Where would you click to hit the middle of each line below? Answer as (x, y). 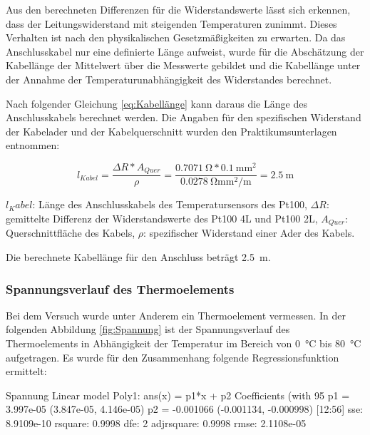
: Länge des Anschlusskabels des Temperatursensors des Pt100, (170, 204)
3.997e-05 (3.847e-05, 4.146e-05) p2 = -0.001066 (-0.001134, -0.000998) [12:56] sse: (184, 409)
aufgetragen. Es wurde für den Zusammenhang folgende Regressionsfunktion (173, 357)
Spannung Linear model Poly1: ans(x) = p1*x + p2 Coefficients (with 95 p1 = (178, 395)
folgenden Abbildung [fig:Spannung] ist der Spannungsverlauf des (148, 329)
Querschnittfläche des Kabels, (71, 233)
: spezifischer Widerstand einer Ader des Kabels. (249, 233)
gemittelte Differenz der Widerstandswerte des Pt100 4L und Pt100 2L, (162, 219)
